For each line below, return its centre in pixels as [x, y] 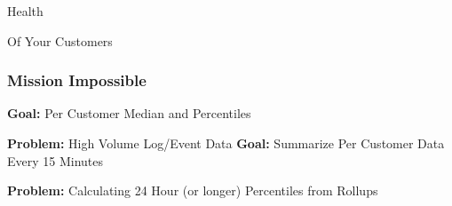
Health [25, 11]
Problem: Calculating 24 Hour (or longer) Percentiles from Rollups [193, 190]
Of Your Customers [60, 40]
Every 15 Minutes [56, 160]
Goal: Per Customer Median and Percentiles [129, 113]
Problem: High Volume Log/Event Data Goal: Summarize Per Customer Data [226, 143]
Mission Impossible [77, 80]
